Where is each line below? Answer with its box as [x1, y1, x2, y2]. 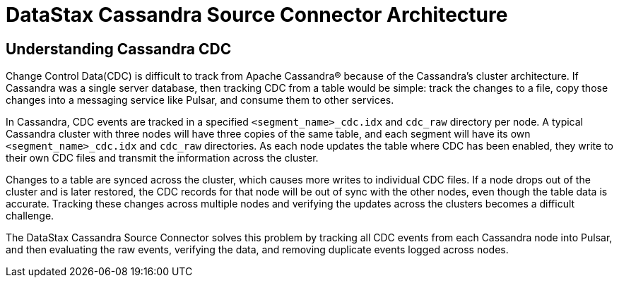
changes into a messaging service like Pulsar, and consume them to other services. [6, 94, 394, 107]
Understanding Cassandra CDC [6, 40, 232, 58]
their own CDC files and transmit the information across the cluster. [6, 152, 319, 164]
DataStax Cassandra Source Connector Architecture [6, 3, 508, 27]
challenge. [6, 210, 54, 222]
